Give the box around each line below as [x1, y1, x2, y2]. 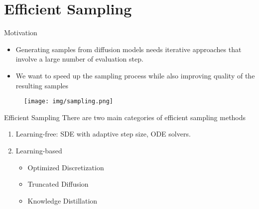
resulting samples [15, 80, 69, 90]
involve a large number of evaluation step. [15, 54, 143, 64]
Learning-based [15, 145, 62, 155]
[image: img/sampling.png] [24, 98, 113, 105]
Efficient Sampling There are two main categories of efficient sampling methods [4, 112, 246, 122]
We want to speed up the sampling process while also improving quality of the [15, 70, 255, 80]
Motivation [4, 27, 37, 38]
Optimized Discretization [27, 162, 104, 172]
